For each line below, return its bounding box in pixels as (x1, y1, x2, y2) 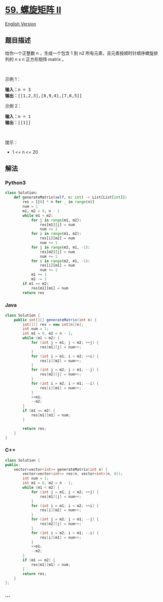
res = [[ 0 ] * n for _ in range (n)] (22, 200, 95, 205)
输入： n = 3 (5, 86, 31, 92)
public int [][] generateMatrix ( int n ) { (14, 317, 97, 322)
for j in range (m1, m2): (31, 218, 82, 223)
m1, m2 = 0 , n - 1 (22, 208, 60, 213)
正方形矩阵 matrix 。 (25, 56, 67, 62)
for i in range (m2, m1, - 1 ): (31, 258, 91, 264)
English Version (5, 21, 36, 27)
